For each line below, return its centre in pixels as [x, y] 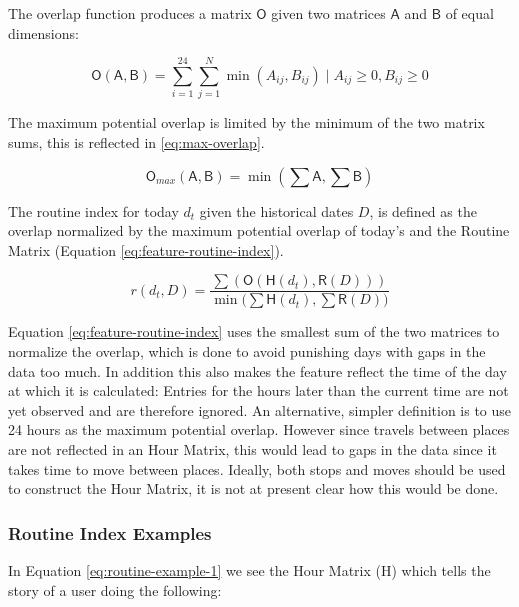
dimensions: [43, 32]
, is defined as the [423, 210]
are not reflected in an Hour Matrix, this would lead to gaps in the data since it [252, 448]
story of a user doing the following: [115, 589]
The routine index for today [93, 210]
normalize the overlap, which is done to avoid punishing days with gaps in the [247, 350]
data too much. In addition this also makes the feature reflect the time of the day [257, 370]
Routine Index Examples [110, 532]
